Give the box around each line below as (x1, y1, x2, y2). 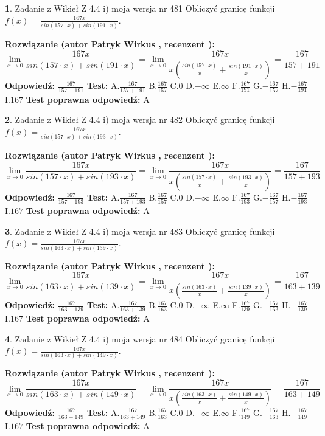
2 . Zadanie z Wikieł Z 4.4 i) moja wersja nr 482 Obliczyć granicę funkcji (5, 113, 275, 126)
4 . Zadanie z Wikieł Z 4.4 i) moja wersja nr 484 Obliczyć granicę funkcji (5, 332, 275, 345)
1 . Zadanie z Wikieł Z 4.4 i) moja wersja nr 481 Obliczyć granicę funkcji (5, 2, 275, 14)
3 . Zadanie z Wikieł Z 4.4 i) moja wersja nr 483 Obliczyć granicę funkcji (5, 224, 275, 237)
